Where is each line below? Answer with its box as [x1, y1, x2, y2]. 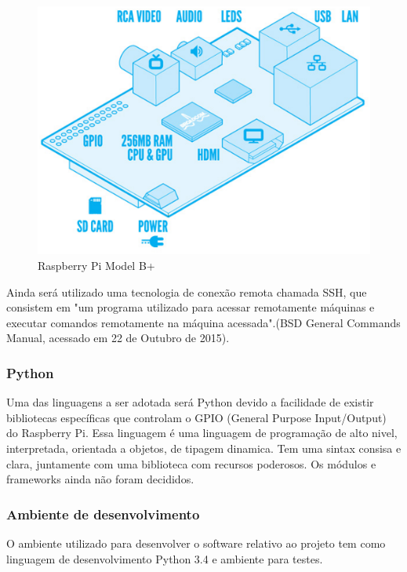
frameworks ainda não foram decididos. [6, 471, 194, 487]
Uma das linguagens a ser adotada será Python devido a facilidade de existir [6, 394, 374, 410]
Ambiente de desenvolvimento [6, 504, 200, 523]
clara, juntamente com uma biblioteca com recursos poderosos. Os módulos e [6, 455, 376, 472]
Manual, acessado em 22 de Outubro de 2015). [6, 330, 230, 346]
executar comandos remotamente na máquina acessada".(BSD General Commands [6, 314, 401, 330]
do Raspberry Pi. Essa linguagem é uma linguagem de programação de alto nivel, [6, 424, 398, 441]
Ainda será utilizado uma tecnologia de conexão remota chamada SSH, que [6, 283, 367, 300]
